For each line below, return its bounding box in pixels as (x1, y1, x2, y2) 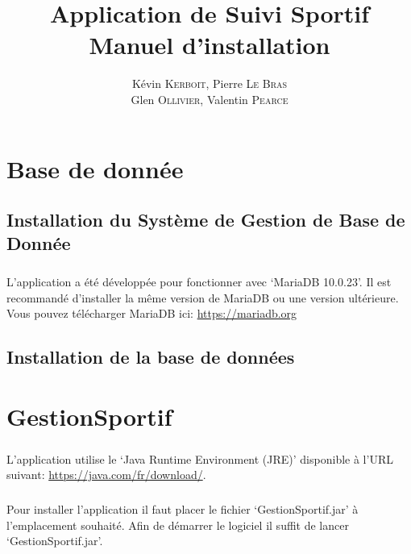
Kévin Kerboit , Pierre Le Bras (131, 75, 288, 92)
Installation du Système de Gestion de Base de (6, 207, 405, 232)
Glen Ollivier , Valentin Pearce (131, 90, 289, 107)
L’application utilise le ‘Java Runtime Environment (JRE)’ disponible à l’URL (6, 450, 393, 467)
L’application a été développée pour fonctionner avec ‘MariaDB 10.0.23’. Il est (6, 273, 392, 290)
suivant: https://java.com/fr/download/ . (6, 466, 206, 483)
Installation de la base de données (6, 344, 295, 369)
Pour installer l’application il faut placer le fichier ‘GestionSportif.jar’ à (6, 501, 359, 518)
